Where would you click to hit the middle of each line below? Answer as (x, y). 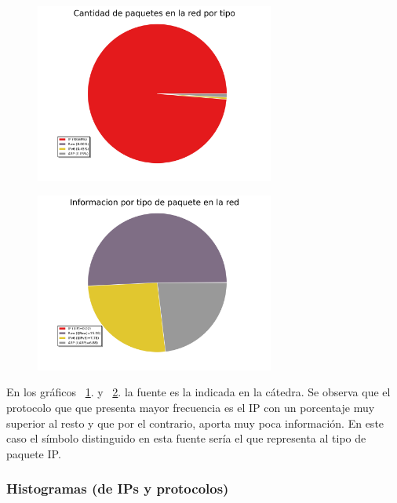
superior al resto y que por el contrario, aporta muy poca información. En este (195, 423)
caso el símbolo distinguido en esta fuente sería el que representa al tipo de (186, 438)
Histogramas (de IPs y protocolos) (118, 488)
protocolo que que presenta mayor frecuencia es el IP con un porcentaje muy (191, 407)
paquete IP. (34, 453)
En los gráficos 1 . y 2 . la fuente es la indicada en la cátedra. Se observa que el (198, 392)
